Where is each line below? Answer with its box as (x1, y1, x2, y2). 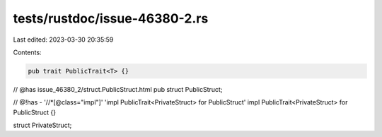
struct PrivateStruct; (13, 121, 72, 130)
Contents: (13, 48, 42, 56)
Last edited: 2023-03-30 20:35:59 (13, 35, 114, 44)
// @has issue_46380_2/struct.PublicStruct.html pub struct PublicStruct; (13, 85, 223, 93)
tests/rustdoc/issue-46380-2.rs (13, 11, 209, 26)
